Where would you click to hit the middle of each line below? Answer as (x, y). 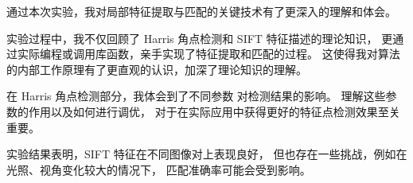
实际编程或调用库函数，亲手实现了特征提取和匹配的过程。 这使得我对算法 (208, 54)
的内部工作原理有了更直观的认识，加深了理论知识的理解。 (157, 69)
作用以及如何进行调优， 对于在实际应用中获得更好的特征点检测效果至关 (214, 111)
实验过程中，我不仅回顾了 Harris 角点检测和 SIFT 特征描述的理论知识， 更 (200, 38)
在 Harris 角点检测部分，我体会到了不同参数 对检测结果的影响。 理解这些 (196, 96)
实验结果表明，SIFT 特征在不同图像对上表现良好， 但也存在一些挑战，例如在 (207, 154)
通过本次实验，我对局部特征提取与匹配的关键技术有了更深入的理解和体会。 (201, 11)
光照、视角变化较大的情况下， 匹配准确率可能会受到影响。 (159, 169)
